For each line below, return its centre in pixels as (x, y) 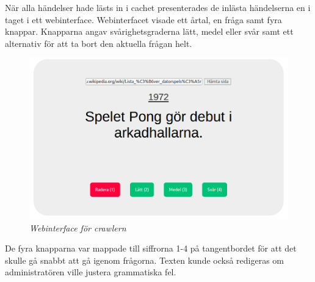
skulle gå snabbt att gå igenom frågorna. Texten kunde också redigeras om (145, 260)
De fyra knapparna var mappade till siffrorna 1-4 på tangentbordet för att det (151, 248)
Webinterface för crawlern (78, 227)
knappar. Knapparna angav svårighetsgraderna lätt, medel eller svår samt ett (149, 31)
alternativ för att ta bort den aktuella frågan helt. (99, 43)
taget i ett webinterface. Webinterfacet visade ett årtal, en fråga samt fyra (143, 19)
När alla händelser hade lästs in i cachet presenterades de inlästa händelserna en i (158, 7)
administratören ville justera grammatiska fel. (91, 272)
